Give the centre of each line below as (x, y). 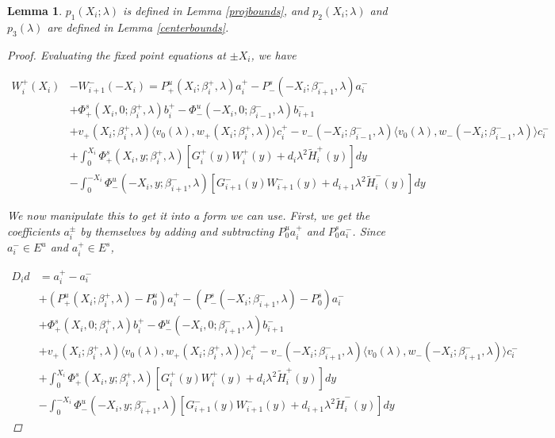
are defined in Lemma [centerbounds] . (138, 27)
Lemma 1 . (35, 10)
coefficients (34, 231)
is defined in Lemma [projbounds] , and (216, 10)
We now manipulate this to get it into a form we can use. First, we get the (189, 215)
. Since (369, 231)
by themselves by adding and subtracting (177, 231)
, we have (274, 54)
